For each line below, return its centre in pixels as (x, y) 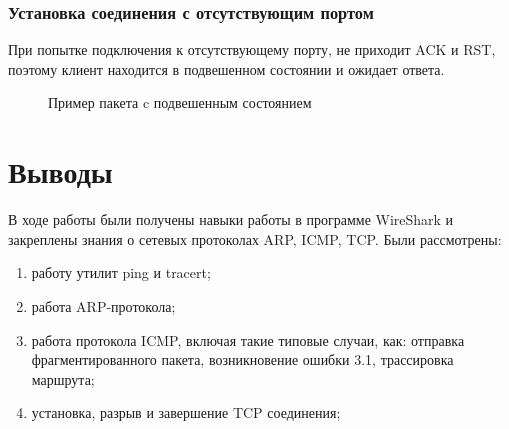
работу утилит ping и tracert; (121, 272)
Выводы (60, 171)
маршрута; (63, 378)
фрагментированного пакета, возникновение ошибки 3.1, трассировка (242, 359)
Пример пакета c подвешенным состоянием (180, 102)
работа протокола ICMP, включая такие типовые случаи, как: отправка (248, 339)
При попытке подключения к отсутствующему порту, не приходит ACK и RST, (252, 49)
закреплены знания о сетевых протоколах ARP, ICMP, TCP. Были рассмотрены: (255, 238)
